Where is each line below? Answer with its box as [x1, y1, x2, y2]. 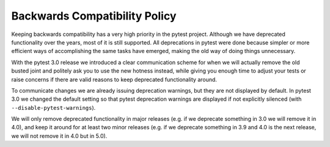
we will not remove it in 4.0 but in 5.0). [11, 132, 108, 140]
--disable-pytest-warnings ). [11, 104, 96, 111]
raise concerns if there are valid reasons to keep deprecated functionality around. [11, 76, 217, 83]
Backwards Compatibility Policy [11, 9, 177, 23]
